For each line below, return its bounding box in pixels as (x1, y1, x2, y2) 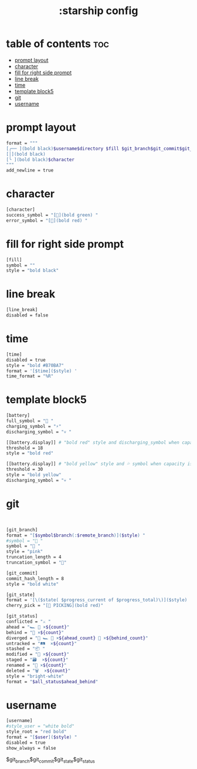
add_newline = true (6, 167, 54, 174)
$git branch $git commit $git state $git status (6, 755, 95, 764)
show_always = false (6, 745, 57, 751)
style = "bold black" (6, 268, 59, 274)
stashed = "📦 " (6, 646, 46, 652)
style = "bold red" (6, 450, 54, 456)
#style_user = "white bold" (6, 723, 75, 729)
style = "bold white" (6, 581, 59, 587)
